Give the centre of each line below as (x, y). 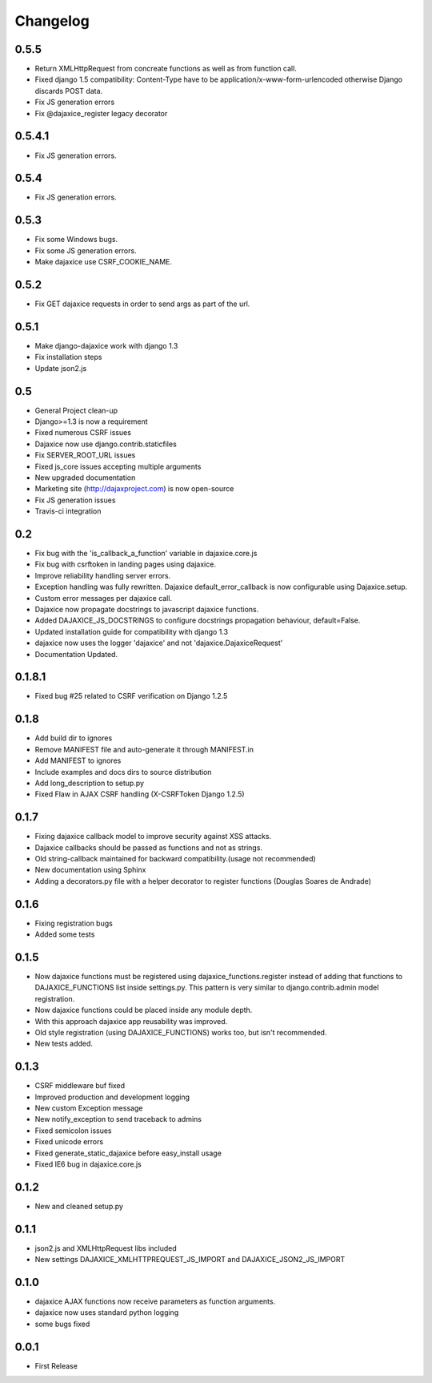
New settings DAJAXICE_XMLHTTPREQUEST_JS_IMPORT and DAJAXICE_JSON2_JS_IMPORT (190, 1260)
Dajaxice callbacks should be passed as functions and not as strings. (149, 847)
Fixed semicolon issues (73, 1131)
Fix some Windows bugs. (76, 240)
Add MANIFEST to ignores (78, 760)
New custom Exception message (89, 1108)
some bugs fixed (62, 1324)
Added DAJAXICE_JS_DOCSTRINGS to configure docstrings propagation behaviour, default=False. (198, 620)
